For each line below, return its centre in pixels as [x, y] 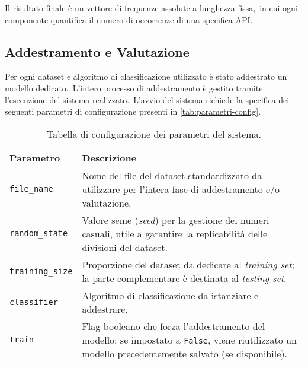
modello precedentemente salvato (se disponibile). [185, 353]
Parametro [35, 157]
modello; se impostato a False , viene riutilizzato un [189, 340]
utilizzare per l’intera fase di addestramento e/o [181, 189]
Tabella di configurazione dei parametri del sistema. [154, 134]
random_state [39, 234]
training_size [41, 271]
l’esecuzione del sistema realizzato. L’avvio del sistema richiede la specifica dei [147, 99]
